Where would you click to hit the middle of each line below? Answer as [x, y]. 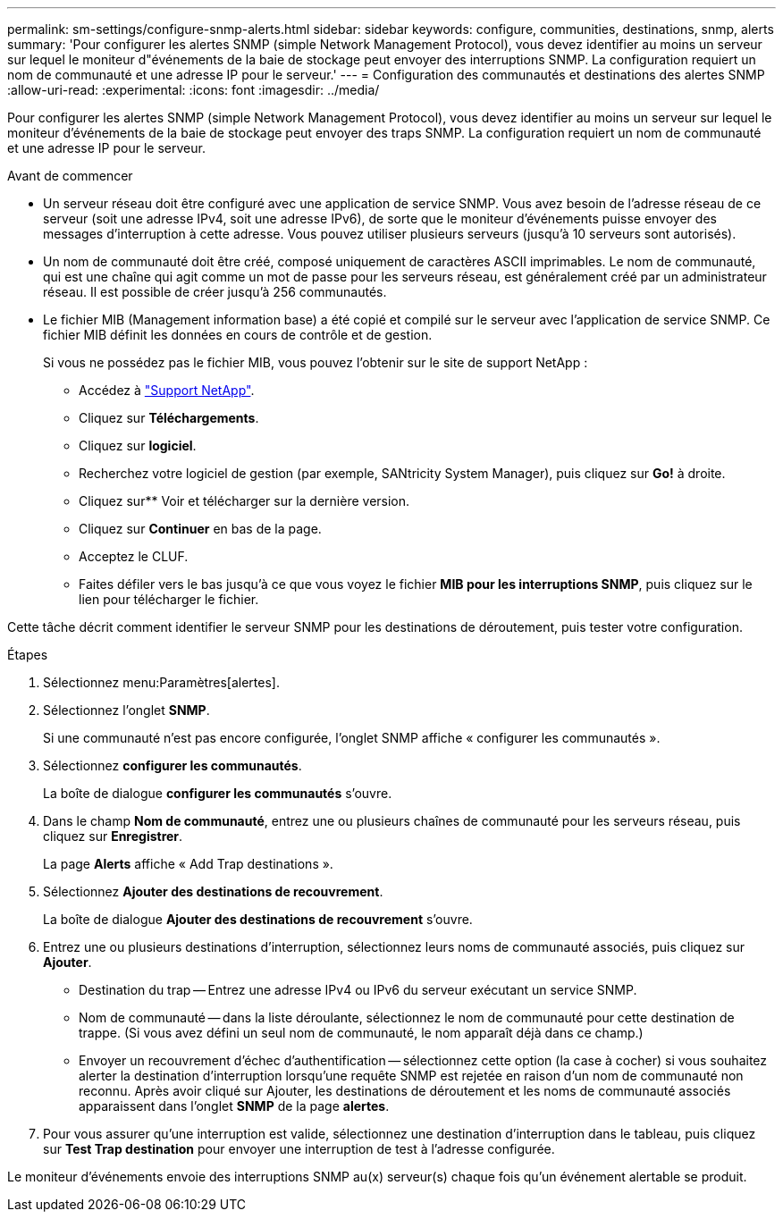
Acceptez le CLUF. [134, 556]
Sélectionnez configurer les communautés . [173, 765]
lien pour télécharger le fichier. [169, 599]
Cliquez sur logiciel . [138, 446]
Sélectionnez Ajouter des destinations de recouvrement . [213, 891]
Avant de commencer [70, 176]
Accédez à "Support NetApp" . [167, 390]
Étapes [28, 655]
